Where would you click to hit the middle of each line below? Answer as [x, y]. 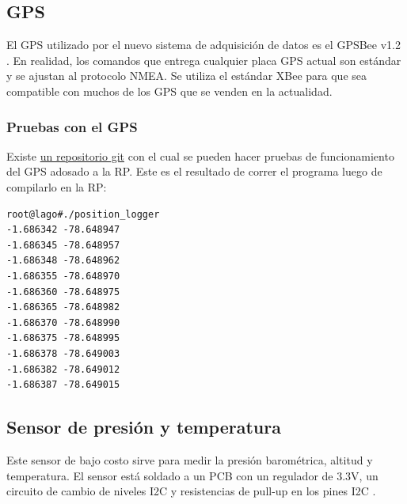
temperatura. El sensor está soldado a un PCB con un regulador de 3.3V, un [192, 475]
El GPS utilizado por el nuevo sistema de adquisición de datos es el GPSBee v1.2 [203, 45]
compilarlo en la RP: [57, 186]
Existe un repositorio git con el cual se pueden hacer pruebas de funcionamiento [200, 155]
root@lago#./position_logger [83, 214]
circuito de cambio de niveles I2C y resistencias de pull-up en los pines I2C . [191, 491]
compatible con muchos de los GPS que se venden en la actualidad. [169, 91]
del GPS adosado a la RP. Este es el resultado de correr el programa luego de [194, 171]
